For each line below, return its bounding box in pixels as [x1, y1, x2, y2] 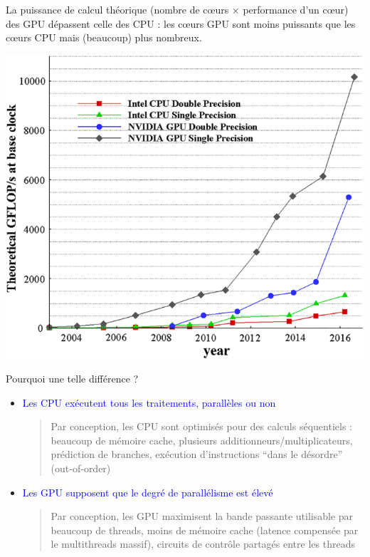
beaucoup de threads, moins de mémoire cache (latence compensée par [51, 522, 359, 537]
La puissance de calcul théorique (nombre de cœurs [6, 2, 229, 16]
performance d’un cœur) [243, 2, 349, 16]
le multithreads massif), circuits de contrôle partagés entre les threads [51, 536, 355, 551]
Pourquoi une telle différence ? [6, 371, 139, 386]
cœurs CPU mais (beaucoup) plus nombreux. [6, 30, 202, 45]
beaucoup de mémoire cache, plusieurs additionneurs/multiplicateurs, [51, 432, 353, 447]
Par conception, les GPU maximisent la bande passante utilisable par [51, 509, 354, 524]
